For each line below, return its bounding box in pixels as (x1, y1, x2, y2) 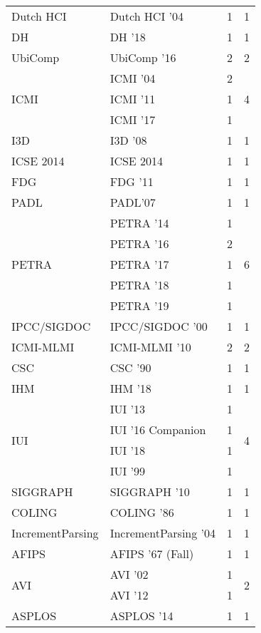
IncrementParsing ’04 (110, 525, 216, 541)
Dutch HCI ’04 (110, 8, 183, 24)
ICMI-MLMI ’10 (110, 339, 191, 355)
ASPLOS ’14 (110, 607, 174, 624)
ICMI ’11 (110, 91, 156, 107)
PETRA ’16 (110, 235, 169, 252)
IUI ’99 (110, 463, 145, 479)
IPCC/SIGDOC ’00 (110, 318, 208, 334)
